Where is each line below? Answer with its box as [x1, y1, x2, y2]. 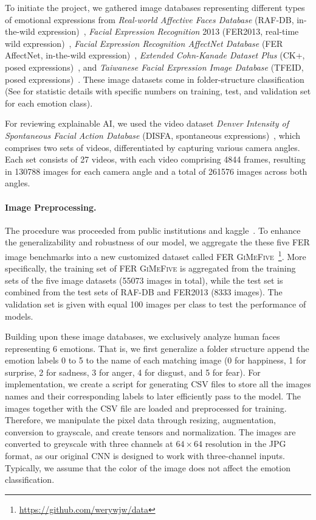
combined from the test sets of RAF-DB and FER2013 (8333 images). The [5, 286, 283, 298]
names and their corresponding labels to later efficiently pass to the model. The [5, 390, 301, 402]
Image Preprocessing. [5, 200, 97, 213]
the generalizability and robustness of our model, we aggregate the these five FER [5, 236, 310, 248]
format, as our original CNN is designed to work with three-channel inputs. [5, 449, 285, 462]
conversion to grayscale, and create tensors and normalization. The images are [5, 425, 296, 438]
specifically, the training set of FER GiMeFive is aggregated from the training [5, 262, 296, 275]
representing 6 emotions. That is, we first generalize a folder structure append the [5, 342, 309, 354]
